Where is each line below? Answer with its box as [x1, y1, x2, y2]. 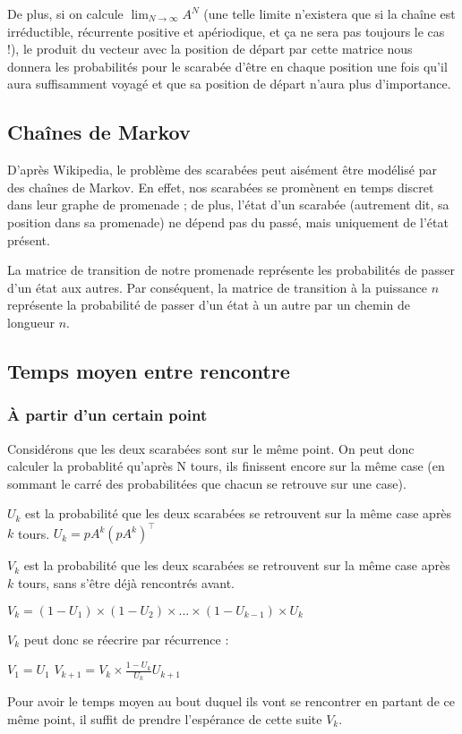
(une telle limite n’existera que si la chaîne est [203, 4, 456, 22]
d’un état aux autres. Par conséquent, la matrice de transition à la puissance [7, 277, 427, 296]
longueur [7, 312, 55, 331]
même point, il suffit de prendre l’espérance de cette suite [7, 710, 322, 728]
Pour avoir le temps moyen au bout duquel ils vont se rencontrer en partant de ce [7, 692, 455, 711]
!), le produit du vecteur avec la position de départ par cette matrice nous [7, 39, 413, 58]
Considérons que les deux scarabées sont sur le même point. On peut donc [7, 439, 415, 457]
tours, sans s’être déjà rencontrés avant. [17, 573, 235, 592]
